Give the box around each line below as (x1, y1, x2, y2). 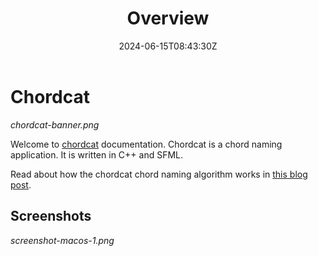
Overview (126, 7, 210, 30)
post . (10, 178, 32, 191)
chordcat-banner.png (10, 118, 100, 131)
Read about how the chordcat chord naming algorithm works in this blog (10, 168, 308, 180)
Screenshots (10, 208, 92, 225)
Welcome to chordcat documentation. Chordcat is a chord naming (10, 138, 283, 150)
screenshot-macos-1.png (10, 234, 115, 246)
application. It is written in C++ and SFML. (10, 148, 184, 161)
